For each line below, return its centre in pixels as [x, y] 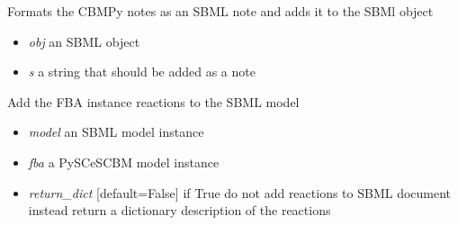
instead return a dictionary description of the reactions [180, 210]
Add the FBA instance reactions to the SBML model [153, 101]
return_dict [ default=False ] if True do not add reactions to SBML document [240, 192]
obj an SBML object [84, 41]
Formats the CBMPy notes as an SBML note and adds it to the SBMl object [220, 11]
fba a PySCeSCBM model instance [124, 162]
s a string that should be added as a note [142, 72]
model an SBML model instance [116, 132]
